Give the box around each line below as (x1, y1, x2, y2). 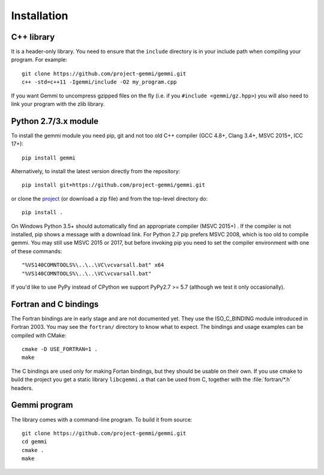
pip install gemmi (22, 154, 76, 161)
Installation (11, 9, 68, 22)
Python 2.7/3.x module (11, 116, 99, 126)
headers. (11, 384, 33, 391)
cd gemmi (22, 438, 47, 445)
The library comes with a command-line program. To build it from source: (11, 415, 193, 423)
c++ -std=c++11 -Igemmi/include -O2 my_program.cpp (22, 79, 177, 85)
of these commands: (11, 247, 62, 255)
